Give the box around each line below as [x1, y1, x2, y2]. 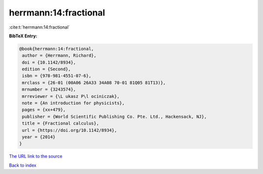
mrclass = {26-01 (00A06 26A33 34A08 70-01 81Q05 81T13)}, [22, 80, 166, 85]
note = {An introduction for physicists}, [22, 100, 125, 106]
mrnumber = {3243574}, [22, 87, 76, 92]
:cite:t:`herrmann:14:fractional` [9, 24, 70, 30]
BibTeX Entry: [9, 33, 38, 39]
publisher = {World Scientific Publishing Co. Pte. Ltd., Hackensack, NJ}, [22, 114, 207, 119]
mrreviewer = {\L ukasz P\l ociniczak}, [22, 94, 120, 99]
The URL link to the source [9, 153, 63, 159]
